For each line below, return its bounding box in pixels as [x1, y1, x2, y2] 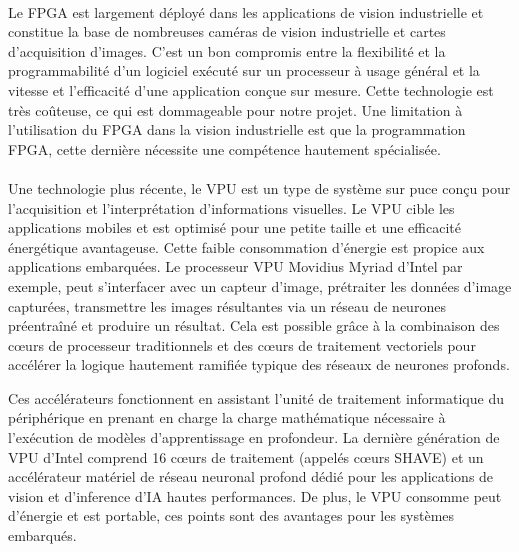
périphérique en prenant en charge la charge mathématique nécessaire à [8, 407, 446, 428]
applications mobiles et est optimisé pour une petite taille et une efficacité [8, 217, 461, 238]
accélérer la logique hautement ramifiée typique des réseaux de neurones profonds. [8, 354, 510, 375]
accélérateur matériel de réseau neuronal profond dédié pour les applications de [8, 466, 494, 487]
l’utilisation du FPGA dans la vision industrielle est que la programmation [8, 119, 466, 140]
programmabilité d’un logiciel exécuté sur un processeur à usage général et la [8, 60, 480, 81]
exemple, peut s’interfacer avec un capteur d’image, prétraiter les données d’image [8, 275, 512, 296]
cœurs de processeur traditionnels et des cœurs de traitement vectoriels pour [8, 334, 476, 355]
